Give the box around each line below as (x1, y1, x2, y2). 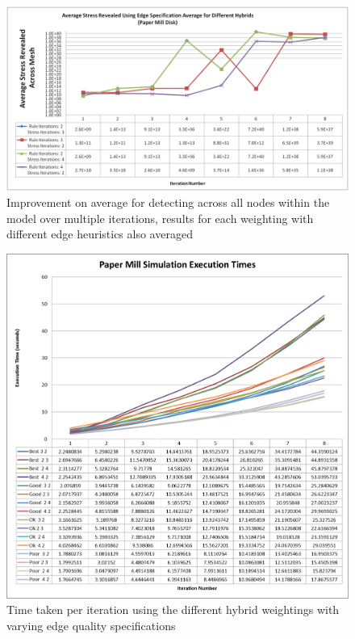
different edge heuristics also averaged (6, 225, 193, 242)
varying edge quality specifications (6, 616, 176, 633)
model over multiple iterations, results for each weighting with (6, 209, 314, 226)
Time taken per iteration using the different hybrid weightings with (6, 601, 340, 618)
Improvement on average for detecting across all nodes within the (6, 193, 330, 210)
